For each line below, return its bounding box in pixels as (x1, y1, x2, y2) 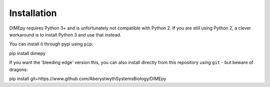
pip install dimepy (9, 50, 46, 56)
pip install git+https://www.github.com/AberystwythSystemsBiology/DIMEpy (9, 75, 166, 81)
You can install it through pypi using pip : (9, 41, 93, 47)
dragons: (9, 66, 28, 72)
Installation (9, 7, 57, 18)
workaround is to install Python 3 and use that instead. (9, 31, 121, 37)
